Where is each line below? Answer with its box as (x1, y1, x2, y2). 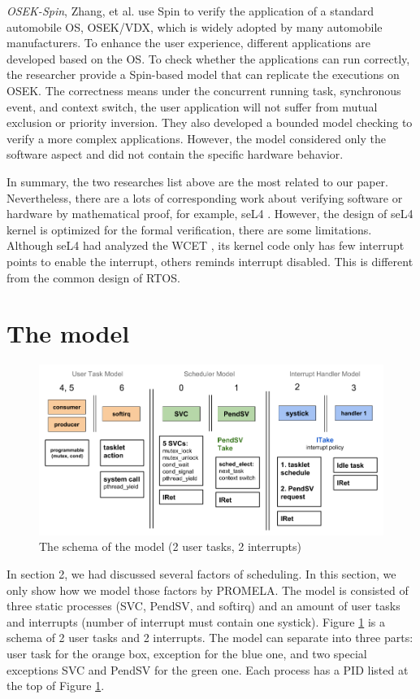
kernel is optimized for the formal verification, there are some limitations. (6, 221, 372, 238)
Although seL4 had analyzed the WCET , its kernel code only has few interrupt (6, 237, 405, 254)
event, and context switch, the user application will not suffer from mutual (6, 98, 378, 115)
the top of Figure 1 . (6, 677, 105, 694)
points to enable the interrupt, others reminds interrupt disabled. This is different (6, 252, 414, 269)
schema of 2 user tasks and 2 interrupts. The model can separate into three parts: (6, 629, 414, 646)
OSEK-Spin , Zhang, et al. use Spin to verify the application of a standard (6, 2, 375, 19)
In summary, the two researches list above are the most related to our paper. (6, 173, 388, 190)
